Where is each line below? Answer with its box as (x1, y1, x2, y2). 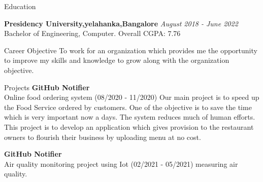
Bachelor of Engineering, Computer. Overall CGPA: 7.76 (4, 28, 181, 39)
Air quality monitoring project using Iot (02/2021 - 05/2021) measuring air (4, 158, 238, 169)
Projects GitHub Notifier (4, 82, 90, 92)
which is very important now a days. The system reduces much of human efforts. (4, 112, 255, 122)
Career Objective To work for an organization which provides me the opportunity (4, 45, 257, 55)
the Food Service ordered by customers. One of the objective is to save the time (4, 101, 252, 112)
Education (4, 1, 36, 11)
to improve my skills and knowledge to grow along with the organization (4, 55, 229, 65)
